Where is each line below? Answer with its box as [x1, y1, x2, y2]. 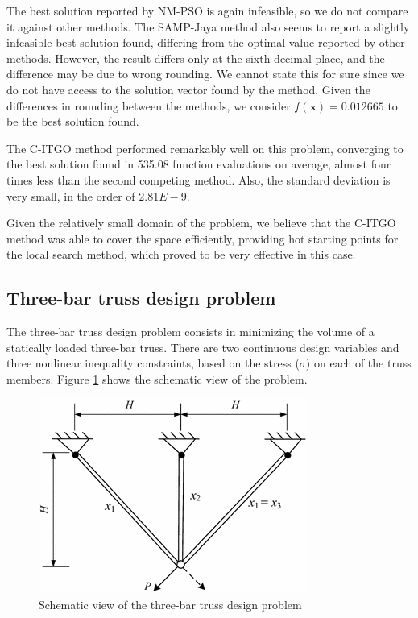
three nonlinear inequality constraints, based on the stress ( [6, 355, 300, 371]
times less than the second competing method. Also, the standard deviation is [6, 171, 391, 188]
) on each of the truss [305, 355, 412, 371]
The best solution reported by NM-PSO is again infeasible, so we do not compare [6, 2, 408, 19]
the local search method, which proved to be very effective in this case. [6, 246, 356, 263]
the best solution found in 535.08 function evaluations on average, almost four [6, 156, 391, 172]
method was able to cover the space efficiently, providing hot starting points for [6, 230, 399, 247]
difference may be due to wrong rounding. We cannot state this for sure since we [6, 65, 404, 82]
